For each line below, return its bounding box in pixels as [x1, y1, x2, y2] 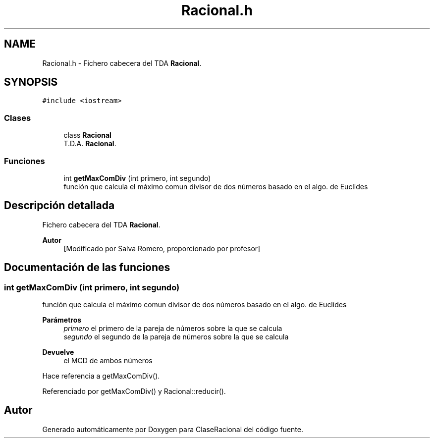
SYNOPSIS [4, 76, 58, 89]
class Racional [63, 131, 111, 140]
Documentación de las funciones [4, 261, 170, 274]
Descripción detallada [4, 199, 115, 212]
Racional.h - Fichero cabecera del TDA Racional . [42, 58, 202, 67]
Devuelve [42, 348, 74, 356]
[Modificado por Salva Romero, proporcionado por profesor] [63, 244, 261, 253]
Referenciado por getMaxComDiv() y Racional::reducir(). [42, 387, 226, 395]
